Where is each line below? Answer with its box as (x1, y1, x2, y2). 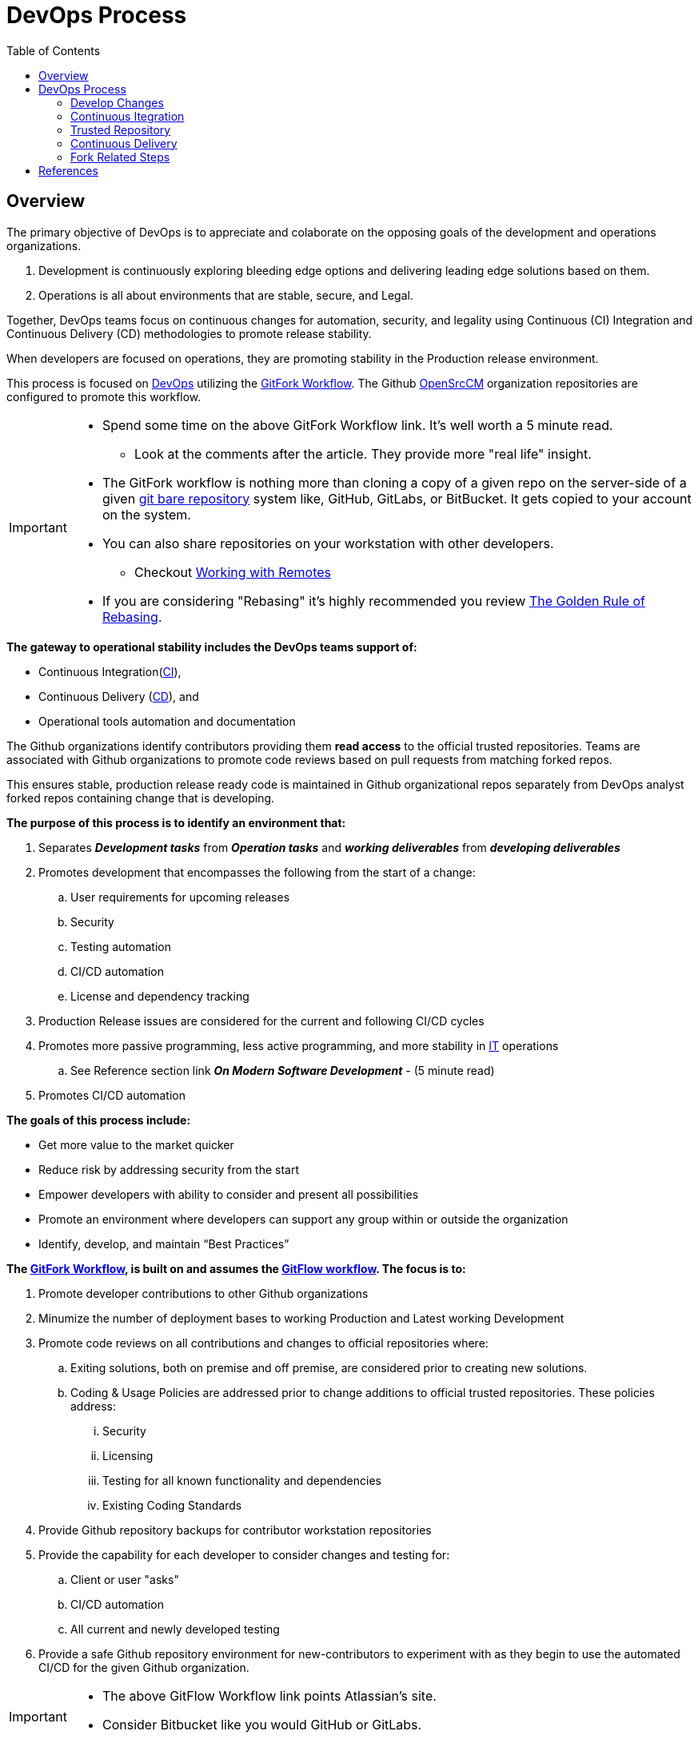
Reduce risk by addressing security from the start (38, 1162, 300, 1176)
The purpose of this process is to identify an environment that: (6, 815, 346, 830)
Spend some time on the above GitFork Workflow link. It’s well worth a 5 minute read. (102, 416, 613, 433)
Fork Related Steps (70, 149, 170, 164)
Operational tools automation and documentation (38, 714, 296, 728)
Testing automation (70, 939, 171, 953)
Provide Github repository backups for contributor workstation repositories (38, 1522, 432, 1537)
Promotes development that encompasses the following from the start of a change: (38, 865, 476, 879)
